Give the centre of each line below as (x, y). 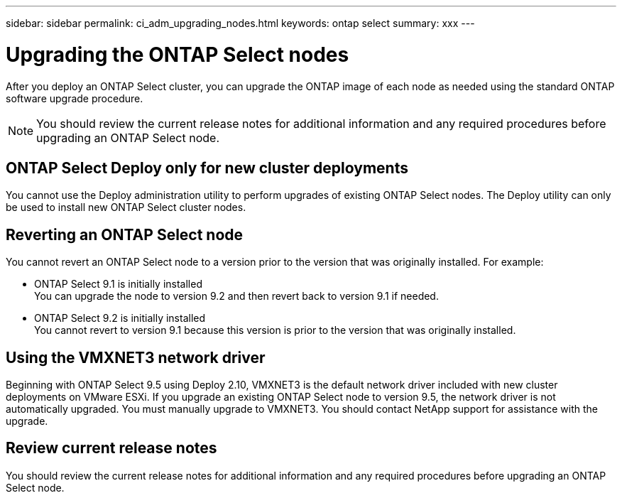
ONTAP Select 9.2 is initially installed (120, 318)
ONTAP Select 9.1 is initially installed (118, 284)
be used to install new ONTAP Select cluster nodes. (126, 207)
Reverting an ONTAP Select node (125, 234)
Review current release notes (111, 448)
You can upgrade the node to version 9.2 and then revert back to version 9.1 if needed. (236, 296)
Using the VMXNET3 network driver (136, 357)
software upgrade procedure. (75, 98)
